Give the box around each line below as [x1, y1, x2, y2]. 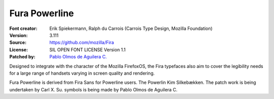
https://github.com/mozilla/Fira [49, 40, 114, 46]
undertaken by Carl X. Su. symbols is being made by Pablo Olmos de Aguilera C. [9, 86, 178, 92]
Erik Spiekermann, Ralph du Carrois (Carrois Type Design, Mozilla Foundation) [49, 25, 213, 31]
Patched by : [9, 54, 36, 60]
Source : [9, 40, 27, 46]
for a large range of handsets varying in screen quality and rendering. [9, 70, 155, 76]
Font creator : [9, 25, 38, 31]
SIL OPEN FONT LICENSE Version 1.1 [49, 46, 126, 53]
